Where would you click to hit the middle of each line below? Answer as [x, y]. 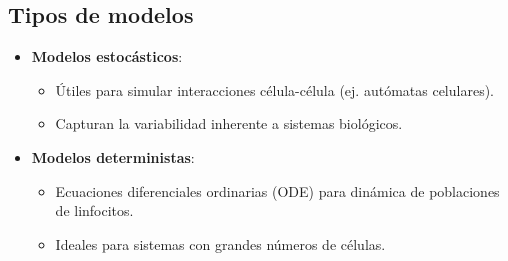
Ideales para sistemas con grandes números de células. [220, 243]
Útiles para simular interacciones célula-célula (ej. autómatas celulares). [274, 89]
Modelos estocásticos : [107, 56]
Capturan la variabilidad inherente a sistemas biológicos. [229, 123]
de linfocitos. [94, 210]
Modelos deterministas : [113, 156]
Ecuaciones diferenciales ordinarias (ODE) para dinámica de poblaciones [277, 190]
